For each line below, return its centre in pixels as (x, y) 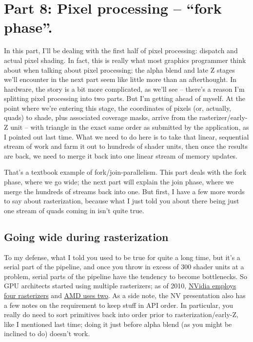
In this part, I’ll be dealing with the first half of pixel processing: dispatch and (121, 50)
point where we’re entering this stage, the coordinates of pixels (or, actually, (118, 108)
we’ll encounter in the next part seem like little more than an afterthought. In (120, 79)
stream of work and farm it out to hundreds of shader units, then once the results (126, 146)
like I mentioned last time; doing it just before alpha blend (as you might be (118, 324)
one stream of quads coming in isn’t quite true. (74, 210)
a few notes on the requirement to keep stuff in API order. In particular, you (118, 305)
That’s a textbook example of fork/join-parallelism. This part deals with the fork (125, 172)
